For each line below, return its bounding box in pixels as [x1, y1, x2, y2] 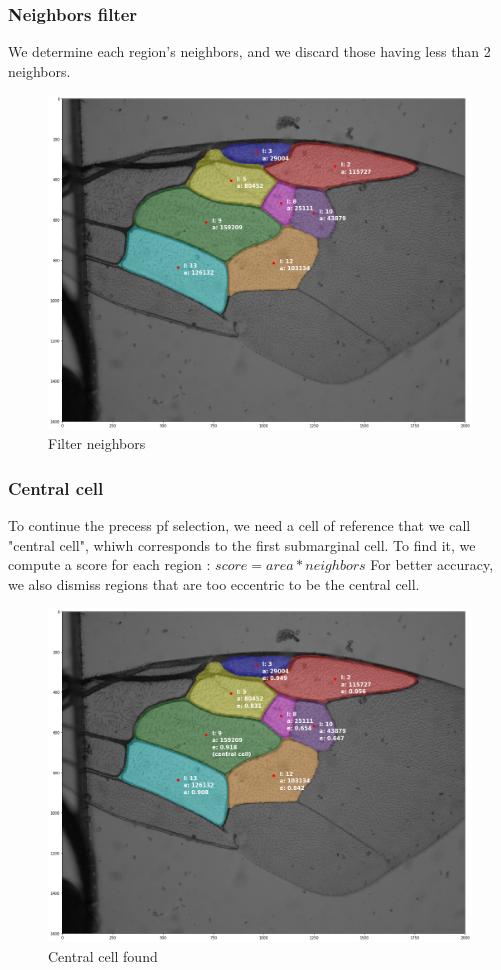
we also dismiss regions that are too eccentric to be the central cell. [8, 573, 420, 594]
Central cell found [48, 946, 158, 967]
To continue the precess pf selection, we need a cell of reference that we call [8, 514, 471, 535]
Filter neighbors [48, 433, 146, 454]
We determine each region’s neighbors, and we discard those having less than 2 [8, 41, 491, 62]
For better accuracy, [370, 554, 494, 575]
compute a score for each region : [8, 554, 211, 575]
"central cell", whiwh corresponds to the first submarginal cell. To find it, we [8, 534, 476, 555]
